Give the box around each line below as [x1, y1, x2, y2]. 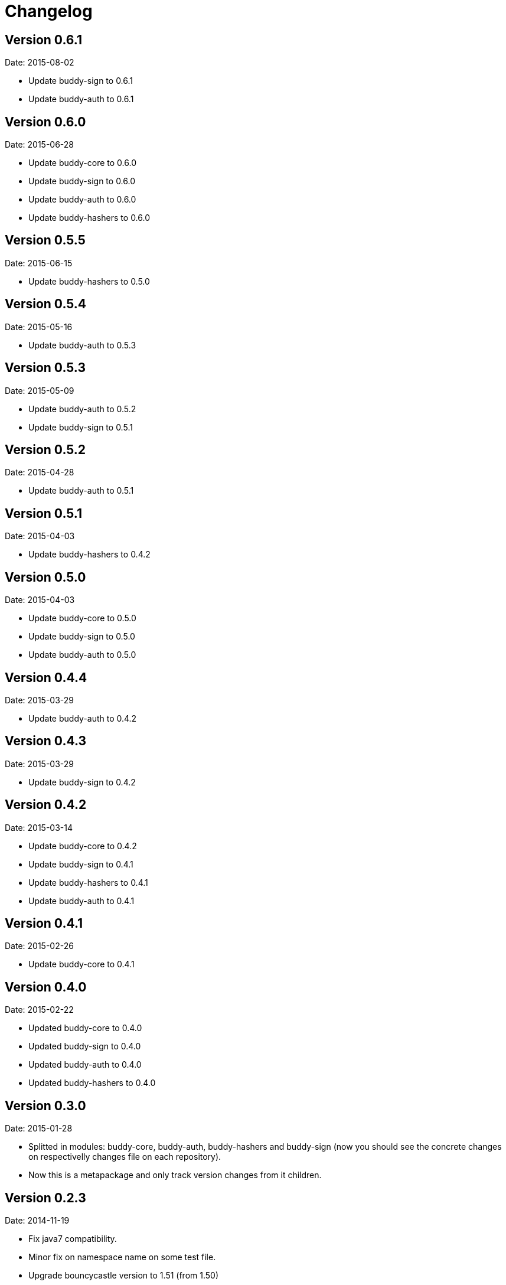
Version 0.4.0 [5, 979, 87, 994]
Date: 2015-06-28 [5, 139, 74, 150]
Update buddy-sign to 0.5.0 [28, 631, 135, 642]
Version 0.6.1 [5, 32, 82, 47]
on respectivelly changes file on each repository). [28, 1152, 221, 1162]
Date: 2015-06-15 [5, 257, 73, 268]
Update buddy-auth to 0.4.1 [28, 895, 135, 906]
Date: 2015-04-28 [5, 467, 74, 478]
